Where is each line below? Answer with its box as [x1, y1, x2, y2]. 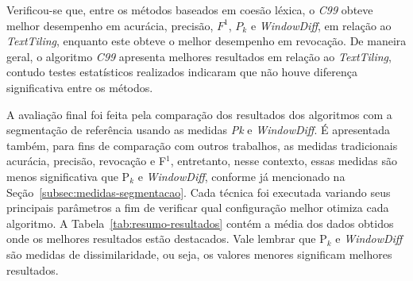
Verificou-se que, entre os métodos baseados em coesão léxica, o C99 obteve [6, 2, 373, 17]
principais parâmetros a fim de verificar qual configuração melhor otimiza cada [6, 199, 389, 216]
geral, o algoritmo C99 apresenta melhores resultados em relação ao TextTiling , [6, 48, 392, 64]
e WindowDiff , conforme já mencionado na [137, 167, 345, 184]
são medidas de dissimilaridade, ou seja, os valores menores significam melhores [6, 245, 392, 262]
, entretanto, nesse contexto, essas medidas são [170, 152, 397, 169]
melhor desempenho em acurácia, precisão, [6, 17, 214, 33]
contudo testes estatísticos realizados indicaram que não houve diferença [6, 64, 357, 80]
